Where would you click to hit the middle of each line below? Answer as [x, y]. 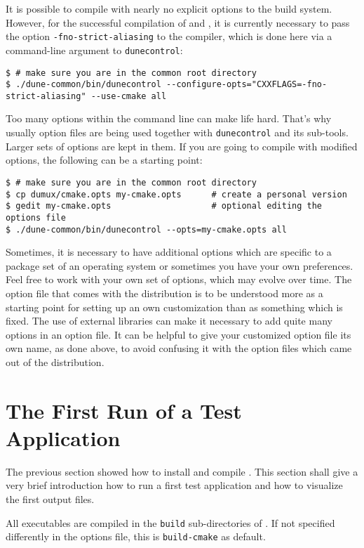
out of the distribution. [55, 361]
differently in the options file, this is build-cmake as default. [136, 536]
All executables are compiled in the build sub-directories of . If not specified [170, 522]
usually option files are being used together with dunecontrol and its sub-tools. [177, 132]
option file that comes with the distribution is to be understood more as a [164, 293]
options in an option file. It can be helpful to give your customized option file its [178, 334]
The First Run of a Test [124, 410]
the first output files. [50, 499]
